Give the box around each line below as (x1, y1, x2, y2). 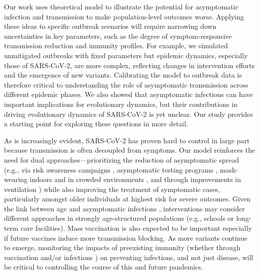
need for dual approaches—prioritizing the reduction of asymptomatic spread (4, 154, 239, 165)
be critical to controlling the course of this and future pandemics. (4, 262, 203, 272)
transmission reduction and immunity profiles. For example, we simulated (4, 40, 228, 51)
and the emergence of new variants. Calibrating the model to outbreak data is (4, 70, 242, 80)
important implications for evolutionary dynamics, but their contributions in (4, 98, 238, 109)
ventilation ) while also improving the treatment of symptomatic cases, (4, 183, 220, 194)
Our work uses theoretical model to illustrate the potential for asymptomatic (4, 1, 239, 11)
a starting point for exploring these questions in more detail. (4, 118, 188, 129)
